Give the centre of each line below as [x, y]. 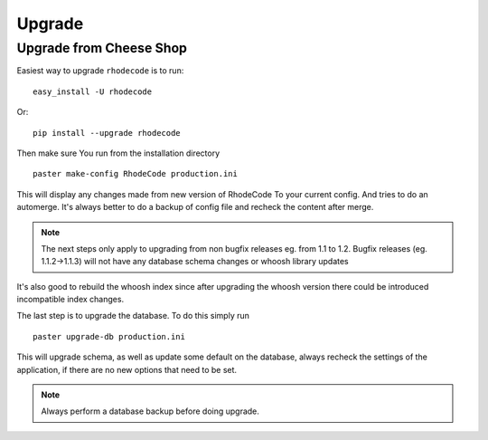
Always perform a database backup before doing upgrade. [150, 411]
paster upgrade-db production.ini [109, 336]
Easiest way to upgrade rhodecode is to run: [100, 71]
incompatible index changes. [70, 300]
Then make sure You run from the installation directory [118, 153]
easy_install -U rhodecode [93, 91]
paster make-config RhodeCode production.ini [136, 174]
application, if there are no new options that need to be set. [127, 369]
